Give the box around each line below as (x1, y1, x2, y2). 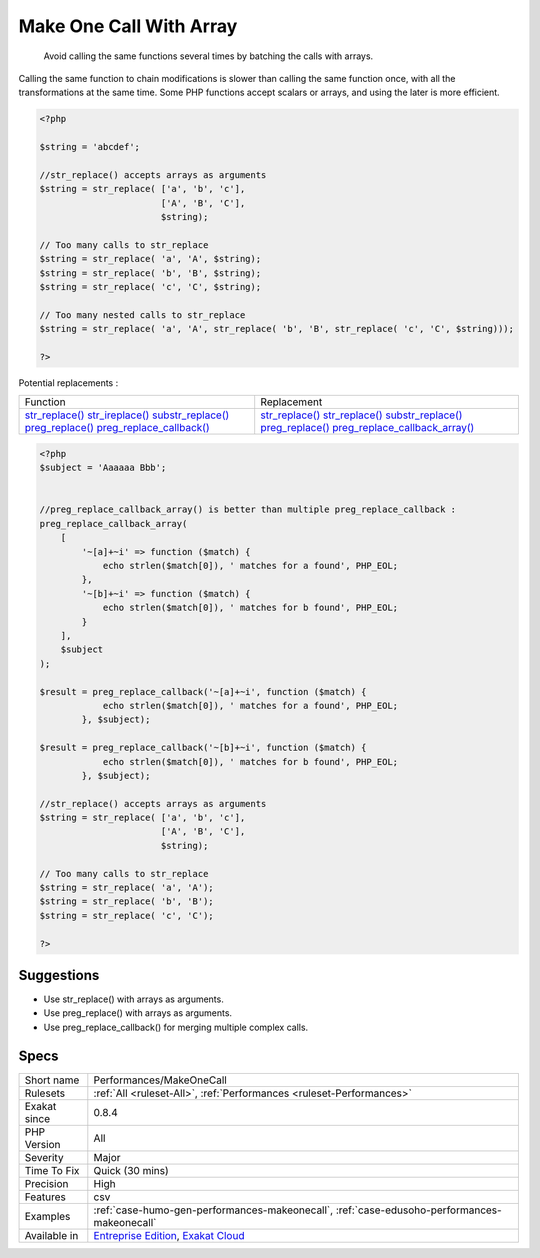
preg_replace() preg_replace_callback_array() (260, 421, 475, 435)
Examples (24, 1209, 71, 1223)
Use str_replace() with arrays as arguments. (43, 993, 224, 1005)
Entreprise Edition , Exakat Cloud (93, 1228, 245, 1242)
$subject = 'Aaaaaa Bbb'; (39, 462, 167, 474)
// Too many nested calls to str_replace (39, 309, 246, 320)
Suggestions (18, 967, 100, 984)
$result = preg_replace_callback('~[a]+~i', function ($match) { (39, 686, 367, 697)
